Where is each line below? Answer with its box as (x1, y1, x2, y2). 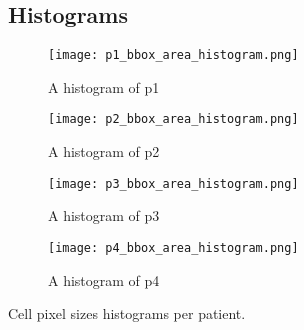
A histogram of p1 (48, 76, 160, 97)
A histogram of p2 (48, 141, 160, 162)
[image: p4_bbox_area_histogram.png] (48, 240, 299, 255)
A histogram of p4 (48, 269, 160, 290)
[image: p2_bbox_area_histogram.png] (48, 112, 299, 127)
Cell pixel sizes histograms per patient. (8, 303, 246, 324)
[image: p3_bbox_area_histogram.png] (48, 176, 299, 191)
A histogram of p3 (48, 205, 160, 226)
